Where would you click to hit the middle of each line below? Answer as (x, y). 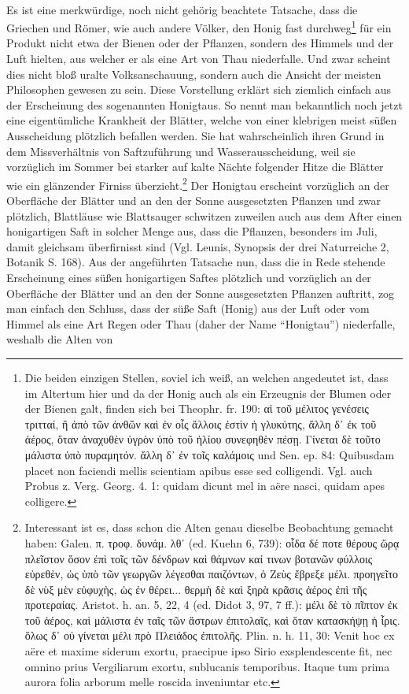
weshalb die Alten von (60, 339)
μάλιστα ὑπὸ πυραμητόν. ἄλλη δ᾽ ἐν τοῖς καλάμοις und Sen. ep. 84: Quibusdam (210, 454)
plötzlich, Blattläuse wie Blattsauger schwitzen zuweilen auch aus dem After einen (204, 215)
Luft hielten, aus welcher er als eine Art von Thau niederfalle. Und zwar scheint (199, 59)
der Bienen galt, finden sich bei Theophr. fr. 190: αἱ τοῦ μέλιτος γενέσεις (197, 408)
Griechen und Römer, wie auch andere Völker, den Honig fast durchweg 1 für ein (199, 26)
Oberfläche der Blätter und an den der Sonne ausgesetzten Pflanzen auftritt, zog (201, 293)
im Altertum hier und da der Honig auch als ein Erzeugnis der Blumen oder (208, 393)
